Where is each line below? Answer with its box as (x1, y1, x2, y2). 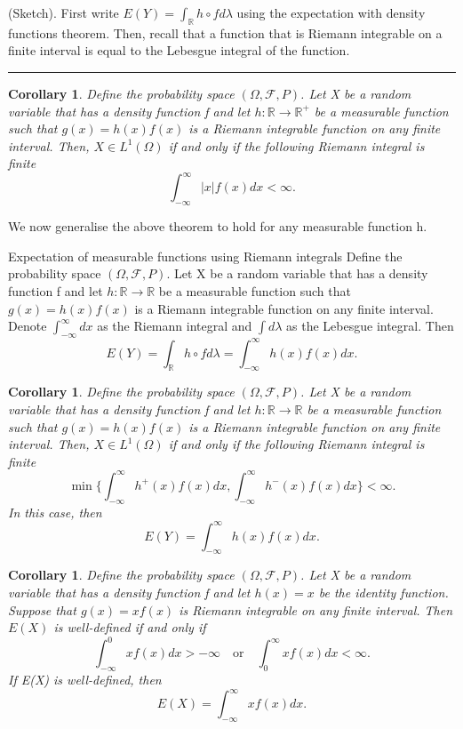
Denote (8, 316, 47, 335)
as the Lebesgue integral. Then (286, 316, 454, 335)
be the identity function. (318, 583, 449, 602)
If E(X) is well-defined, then (8, 670, 162, 689)
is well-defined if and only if (53, 618, 206, 637)
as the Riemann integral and (97, 316, 252, 335)
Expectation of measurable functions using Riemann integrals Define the (8, 246, 403, 265)
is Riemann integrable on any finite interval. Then (179, 600, 453, 619)
